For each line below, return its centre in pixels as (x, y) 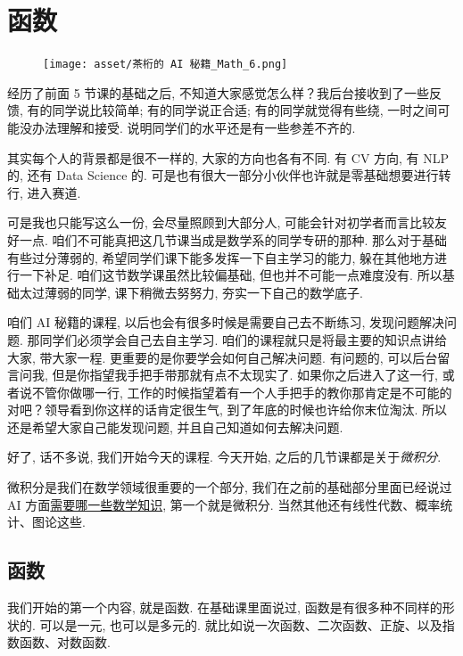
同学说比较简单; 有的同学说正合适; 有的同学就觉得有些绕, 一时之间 (245, 110)
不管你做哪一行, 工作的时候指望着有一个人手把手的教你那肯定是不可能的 (242, 392)
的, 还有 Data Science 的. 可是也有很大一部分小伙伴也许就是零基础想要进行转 (229, 175)
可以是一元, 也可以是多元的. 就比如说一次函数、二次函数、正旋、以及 (241, 624)
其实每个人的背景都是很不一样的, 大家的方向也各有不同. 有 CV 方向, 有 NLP (228, 157)
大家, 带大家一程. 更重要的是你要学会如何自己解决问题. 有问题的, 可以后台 (223, 357)
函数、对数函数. (65, 642)
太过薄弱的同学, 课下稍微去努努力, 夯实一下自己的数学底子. (191, 292)
